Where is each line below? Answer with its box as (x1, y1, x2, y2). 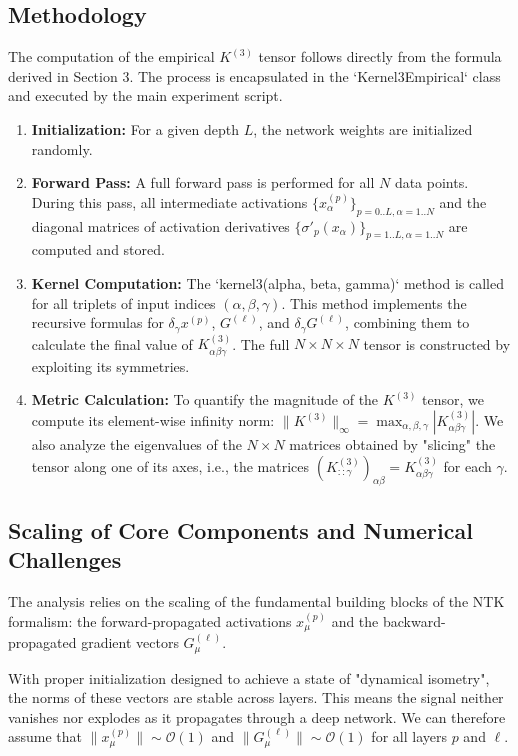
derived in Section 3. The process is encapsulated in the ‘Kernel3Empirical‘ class (8, 65, 501, 86)
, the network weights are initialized (253, 118, 473, 139)
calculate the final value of (31, 333, 193, 354)
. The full (232, 333, 290, 354)
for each (443, 455, 492, 476)
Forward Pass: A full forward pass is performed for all (31, 172, 375, 193)
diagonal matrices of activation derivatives (31, 215, 290, 236)
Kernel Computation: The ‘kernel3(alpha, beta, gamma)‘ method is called (31, 272, 504, 293)
